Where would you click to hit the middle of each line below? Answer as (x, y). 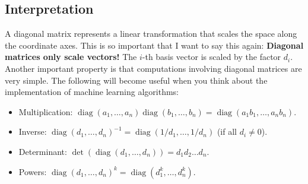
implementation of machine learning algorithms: (92, 92)
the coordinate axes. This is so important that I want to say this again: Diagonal (154, 45)
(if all (227, 131)
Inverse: (33, 131)
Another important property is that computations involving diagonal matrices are (153, 68)
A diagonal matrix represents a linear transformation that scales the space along (151, 34)
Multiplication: (46, 111)
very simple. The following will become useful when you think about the (136, 80)
